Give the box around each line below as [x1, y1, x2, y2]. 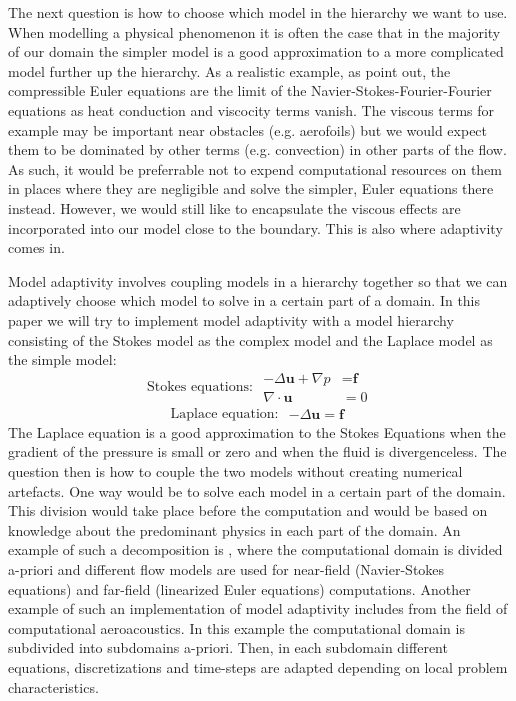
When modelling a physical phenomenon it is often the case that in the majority [8, 21, 501, 42]
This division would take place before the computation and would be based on [8, 500, 488, 521]
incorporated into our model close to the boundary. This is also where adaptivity [8, 217, 503, 238]
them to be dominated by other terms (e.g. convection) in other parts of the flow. [8, 139, 507, 160]
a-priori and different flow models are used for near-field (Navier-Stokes [8, 558, 445, 579]
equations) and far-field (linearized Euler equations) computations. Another [8, 578, 471, 599]
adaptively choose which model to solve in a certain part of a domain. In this [8, 290, 481, 311]
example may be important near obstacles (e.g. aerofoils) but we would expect [8, 119, 488, 140]
